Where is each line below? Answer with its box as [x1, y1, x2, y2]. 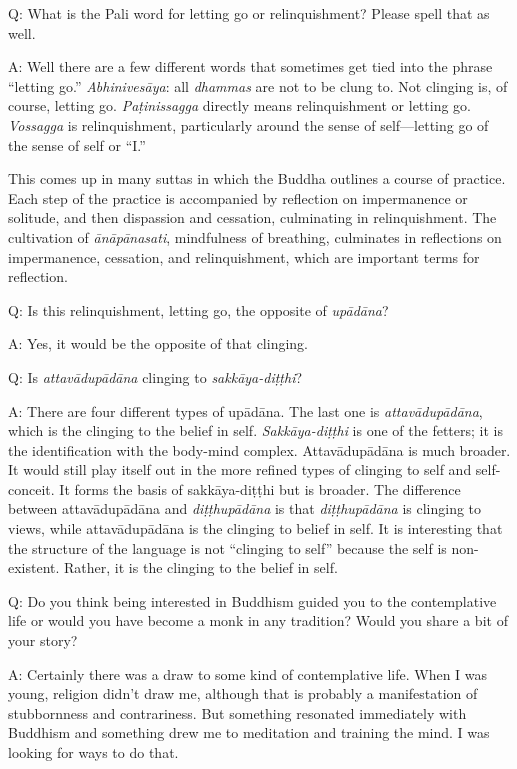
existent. [8, 557, 60, 578]
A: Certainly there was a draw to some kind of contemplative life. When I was [8, 663, 488, 684]
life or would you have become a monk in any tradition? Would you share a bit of [8, 610, 508, 631]
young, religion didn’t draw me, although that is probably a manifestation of [8, 683, 478, 704]
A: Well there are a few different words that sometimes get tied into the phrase [8, 56, 493, 77]
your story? [8, 630, 78, 651]
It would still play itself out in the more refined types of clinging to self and [8, 459, 472, 480]
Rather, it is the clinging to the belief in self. [64, 557, 338, 578]
